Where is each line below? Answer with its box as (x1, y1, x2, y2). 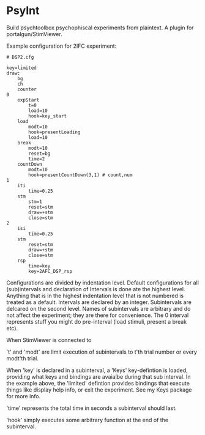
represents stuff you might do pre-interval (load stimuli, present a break (6, 318, 187, 325)
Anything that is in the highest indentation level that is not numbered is (6, 292, 184, 299)
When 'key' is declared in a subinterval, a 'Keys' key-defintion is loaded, (6, 366, 188, 374)
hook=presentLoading (28, 129, 81, 135)
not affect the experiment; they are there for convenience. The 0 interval (6, 311, 189, 319)
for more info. (6, 392, 41, 400)
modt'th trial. (6, 354, 39, 362)
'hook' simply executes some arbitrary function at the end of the (6, 416, 169, 423)
